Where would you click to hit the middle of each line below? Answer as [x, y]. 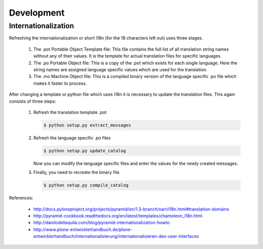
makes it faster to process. [60, 83]
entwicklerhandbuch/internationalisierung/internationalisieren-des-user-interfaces [116, 236]
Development [37, 13]
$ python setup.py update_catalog [85, 151]
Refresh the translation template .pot [70, 112]
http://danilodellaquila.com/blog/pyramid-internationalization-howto [102, 223]
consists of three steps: [33, 101]
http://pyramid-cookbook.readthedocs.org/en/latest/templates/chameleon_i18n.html [118, 216]
